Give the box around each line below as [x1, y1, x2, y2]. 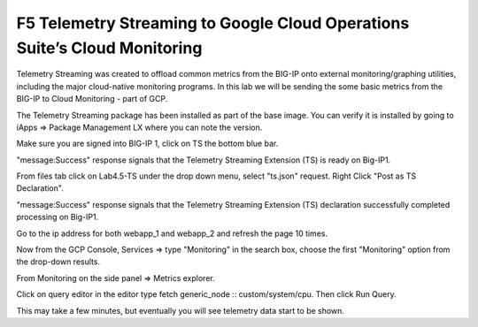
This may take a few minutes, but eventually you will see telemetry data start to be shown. [16, 305, 345, 316]
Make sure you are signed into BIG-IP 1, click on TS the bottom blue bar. [16, 138, 279, 149]
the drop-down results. [16, 256, 101, 267]
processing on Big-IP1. [16, 212, 99, 223]
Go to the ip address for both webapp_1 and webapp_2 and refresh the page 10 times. [16, 228, 328, 239]
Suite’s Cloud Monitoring [16, 38, 203, 57]
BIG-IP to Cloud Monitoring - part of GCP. [16, 94, 168, 104]
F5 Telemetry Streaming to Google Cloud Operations [16, 13, 410, 33]
